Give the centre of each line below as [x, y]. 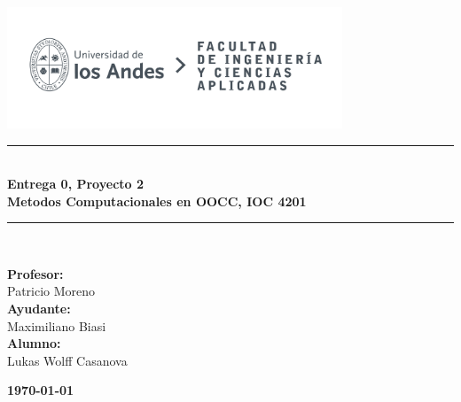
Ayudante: [39, 309]
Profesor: [35, 273]
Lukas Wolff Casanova [67, 360]
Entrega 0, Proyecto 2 [76, 184]
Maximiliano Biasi [57, 325]
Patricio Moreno [51, 291]
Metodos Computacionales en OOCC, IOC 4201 [157, 201]
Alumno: [34, 343]
